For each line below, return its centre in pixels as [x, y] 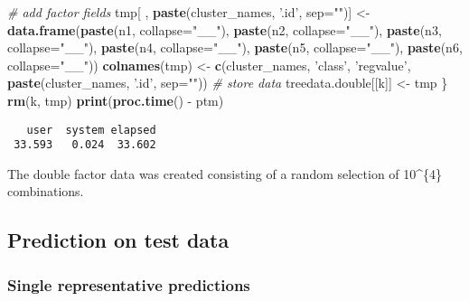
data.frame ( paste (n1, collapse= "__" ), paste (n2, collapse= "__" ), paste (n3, [225, 29]
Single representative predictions [129, 284]
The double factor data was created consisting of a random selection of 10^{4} [225, 173]
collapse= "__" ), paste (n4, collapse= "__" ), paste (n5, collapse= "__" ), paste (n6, [235, 47]
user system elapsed [91, 130]
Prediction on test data [118, 240]
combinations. [46, 191]
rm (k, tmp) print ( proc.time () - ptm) [116, 100]
